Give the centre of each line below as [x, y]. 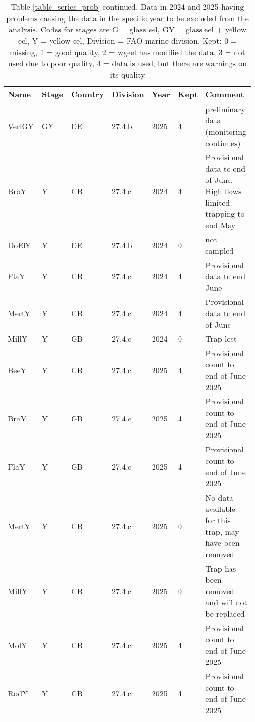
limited [218, 202]
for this [218, 520]
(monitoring [226, 132]
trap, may [222, 531]
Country [88, 94]
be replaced [225, 614]
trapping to [225, 214]
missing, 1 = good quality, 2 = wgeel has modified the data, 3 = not [127, 52]
